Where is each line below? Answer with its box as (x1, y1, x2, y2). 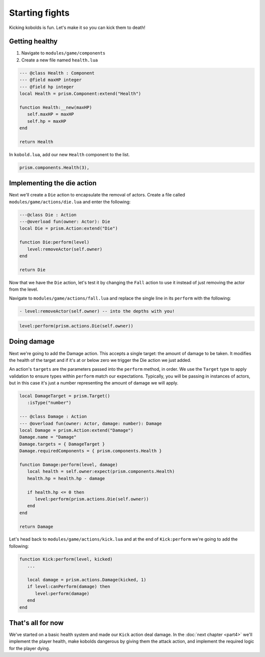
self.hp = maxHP (27, 118, 66, 124)
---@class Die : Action (19, 212, 77, 218)
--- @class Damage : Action (19, 414, 87, 419)
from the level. (9, 286, 39, 292)
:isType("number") (27, 400, 72, 406)
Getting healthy (9, 37, 58, 46)
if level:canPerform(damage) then (27, 584, 110, 589)
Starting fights (9, 7, 70, 18)
